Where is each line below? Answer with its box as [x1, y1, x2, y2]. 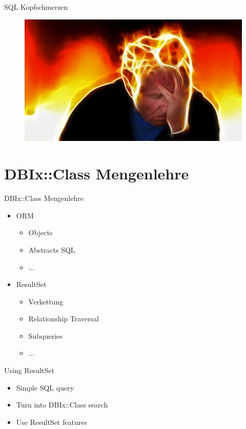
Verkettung [28, 296, 64, 307]
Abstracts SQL [28, 244, 75, 255]
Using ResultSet [4, 365, 54, 376]
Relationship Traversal [28, 313, 99, 324]
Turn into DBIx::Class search [16, 399, 108, 410]
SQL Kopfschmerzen [4, 2, 68, 12]
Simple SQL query [16, 382, 74, 393]
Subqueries [28, 330, 63, 341]
